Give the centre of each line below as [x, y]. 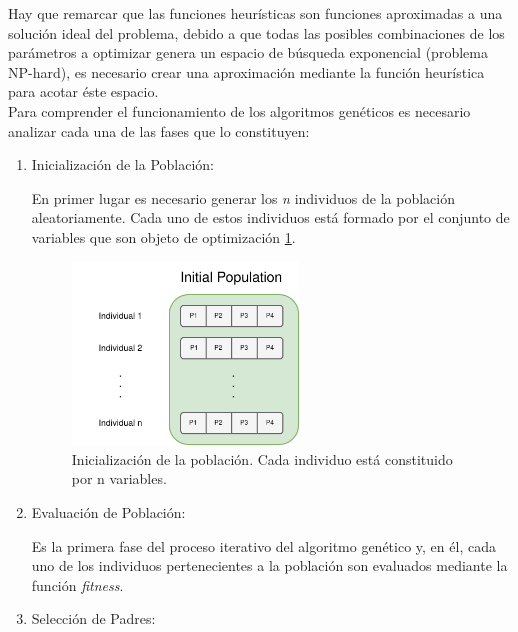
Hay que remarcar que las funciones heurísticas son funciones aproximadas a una [255, 13]
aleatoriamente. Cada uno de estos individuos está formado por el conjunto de [270, 217]
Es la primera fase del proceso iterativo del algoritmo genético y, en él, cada [263, 545]
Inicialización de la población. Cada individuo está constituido [262, 458]
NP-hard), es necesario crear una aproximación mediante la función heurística [246, 71]
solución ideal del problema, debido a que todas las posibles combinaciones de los [256, 32]
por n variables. [119, 478]
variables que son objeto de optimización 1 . [163, 236]
